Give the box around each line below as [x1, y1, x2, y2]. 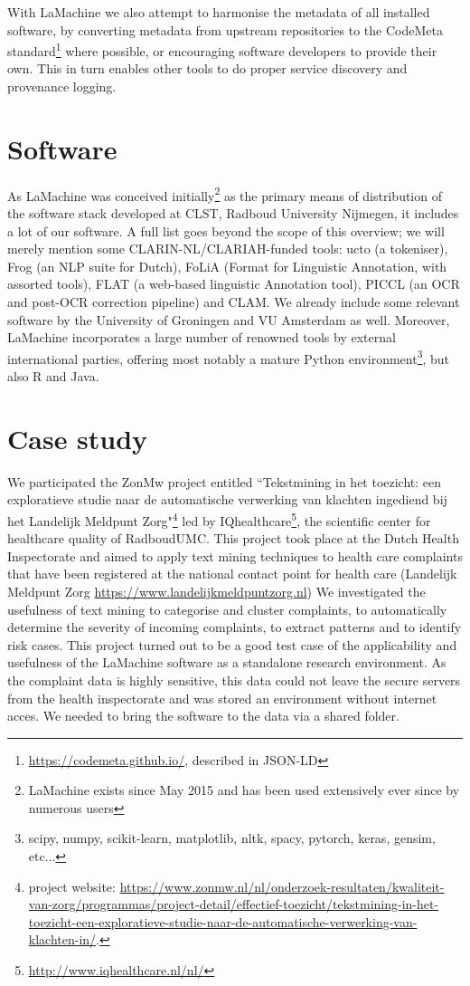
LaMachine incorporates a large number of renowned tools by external [7, 328, 396, 347]
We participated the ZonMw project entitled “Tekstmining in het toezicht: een [7, 472, 442, 491]
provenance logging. [7, 77, 117, 96]
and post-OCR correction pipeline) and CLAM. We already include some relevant [7, 292, 460, 311]
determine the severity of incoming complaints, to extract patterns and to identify [7, 617, 462, 637]
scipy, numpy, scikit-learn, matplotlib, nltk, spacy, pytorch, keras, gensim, [28, 828, 436, 847]
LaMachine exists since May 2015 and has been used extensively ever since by [28, 780, 460, 799]
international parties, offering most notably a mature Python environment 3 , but [7, 346, 450, 368]
